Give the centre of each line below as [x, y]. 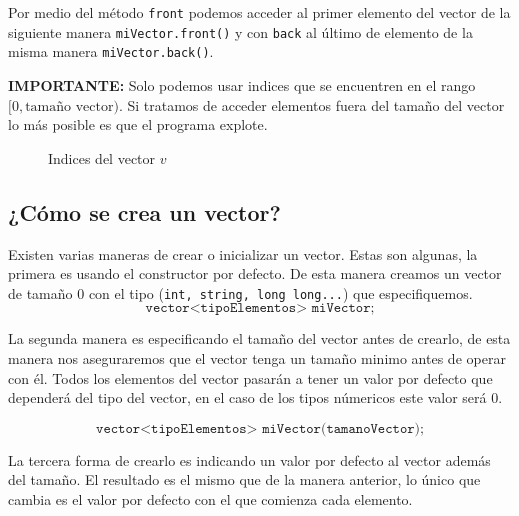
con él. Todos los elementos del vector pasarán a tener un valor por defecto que [250, 377]
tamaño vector [69, 106]
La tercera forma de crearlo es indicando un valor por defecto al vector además [249, 459]
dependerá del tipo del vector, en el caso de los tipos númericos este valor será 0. [255, 397]
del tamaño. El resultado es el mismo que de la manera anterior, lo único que [244, 479]
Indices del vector [102, 157]
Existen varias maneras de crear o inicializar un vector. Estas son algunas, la [243, 253]
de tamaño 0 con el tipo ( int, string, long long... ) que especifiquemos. [240, 292]
